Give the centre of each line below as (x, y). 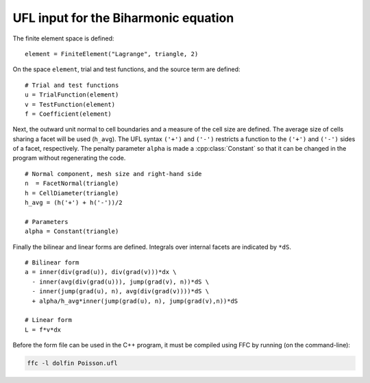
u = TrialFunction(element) (72, 95)
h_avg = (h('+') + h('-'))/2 (74, 203)
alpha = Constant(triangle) (72, 232)
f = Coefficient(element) (69, 114)
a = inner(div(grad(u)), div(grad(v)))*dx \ (101, 272)
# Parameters (47, 222)
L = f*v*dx (43, 330)
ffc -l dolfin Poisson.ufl (72, 363)
